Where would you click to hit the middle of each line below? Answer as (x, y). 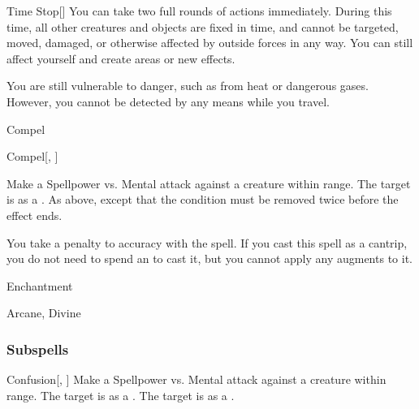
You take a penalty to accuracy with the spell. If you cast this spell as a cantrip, (207, 242)
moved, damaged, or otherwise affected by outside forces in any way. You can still (210, 43)
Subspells (38, 349)
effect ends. (35, 215)
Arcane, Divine (44, 313)
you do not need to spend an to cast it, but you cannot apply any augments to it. (209, 258)
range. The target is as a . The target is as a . (121, 395)
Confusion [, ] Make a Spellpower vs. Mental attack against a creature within (197, 379)
